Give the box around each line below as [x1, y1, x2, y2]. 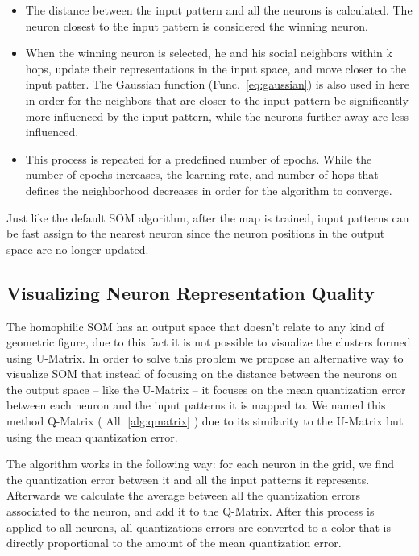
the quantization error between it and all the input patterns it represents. [6, 471, 370, 488]
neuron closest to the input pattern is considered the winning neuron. [25, 17, 368, 34]
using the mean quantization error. [6, 428, 178, 445]
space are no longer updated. [6, 240, 149, 257]
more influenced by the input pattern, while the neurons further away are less [25, 107, 409, 124]
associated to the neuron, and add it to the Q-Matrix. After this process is [6, 503, 375, 520]
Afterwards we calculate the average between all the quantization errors [6, 487, 361, 504]
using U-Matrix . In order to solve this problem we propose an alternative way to [6, 349, 404, 366]
